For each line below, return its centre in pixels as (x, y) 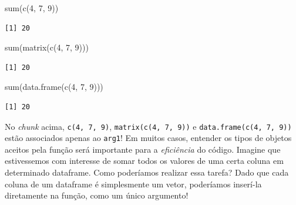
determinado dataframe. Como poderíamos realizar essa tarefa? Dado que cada (147, 172)
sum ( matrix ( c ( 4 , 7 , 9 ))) (47, 47)
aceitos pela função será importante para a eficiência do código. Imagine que (143, 149)
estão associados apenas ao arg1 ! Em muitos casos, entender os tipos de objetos (148, 138)
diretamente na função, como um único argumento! (97, 195)
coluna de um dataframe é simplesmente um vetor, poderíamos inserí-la (133, 184)
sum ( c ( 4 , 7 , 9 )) (32, 8)
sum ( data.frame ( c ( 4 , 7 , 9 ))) (54, 87)
